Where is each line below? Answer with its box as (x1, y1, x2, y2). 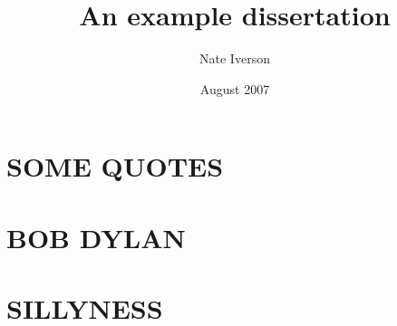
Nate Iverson (199, 49, 270, 68)
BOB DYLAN (6, 218, 186, 255)
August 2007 (199, 79, 270, 98)
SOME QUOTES (6, 148, 224, 185)
